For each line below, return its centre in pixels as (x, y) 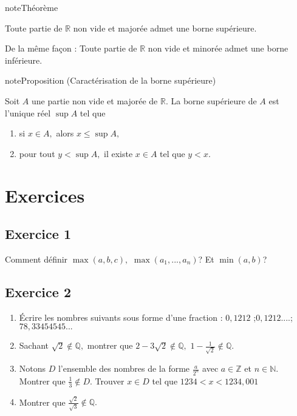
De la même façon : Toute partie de (71, 48)
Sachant (34, 345)
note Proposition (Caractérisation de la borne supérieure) (111, 80)
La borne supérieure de (214, 100)
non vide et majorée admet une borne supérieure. (165, 28)
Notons (32, 368)
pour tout (37, 153)
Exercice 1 (38, 234)
